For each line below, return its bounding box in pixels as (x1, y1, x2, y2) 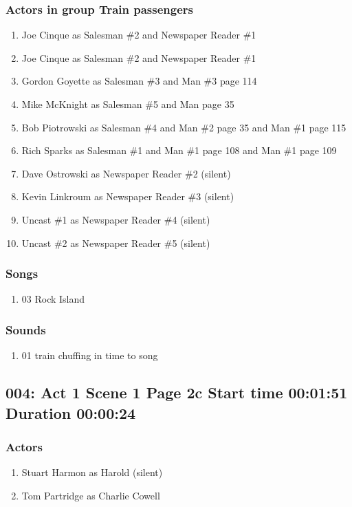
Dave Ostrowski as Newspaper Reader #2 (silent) (21, 166, 231, 180)
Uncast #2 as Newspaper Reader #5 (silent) (21, 235, 210, 250)
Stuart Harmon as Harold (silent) (21, 465, 163, 479)
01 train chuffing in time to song (21, 348, 158, 363)
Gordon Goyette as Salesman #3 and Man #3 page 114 (21, 74, 257, 88)
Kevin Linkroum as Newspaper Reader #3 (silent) (21, 189, 234, 204)
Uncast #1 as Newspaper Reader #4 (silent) (21, 212, 210, 226)
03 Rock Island (21, 292, 85, 306)
